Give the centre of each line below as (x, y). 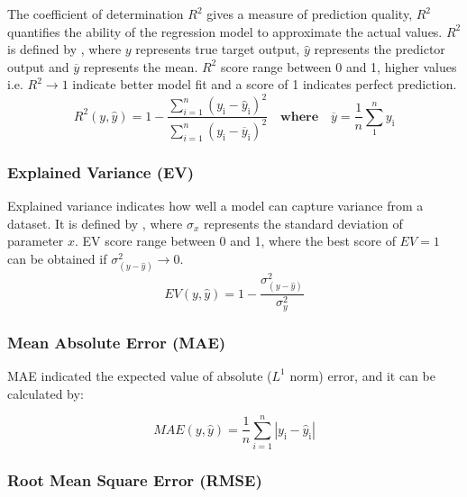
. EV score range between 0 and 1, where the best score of (235, 241)
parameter (36, 241)
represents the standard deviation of (303, 223)
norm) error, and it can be (362, 375)
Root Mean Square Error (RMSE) (135, 480)
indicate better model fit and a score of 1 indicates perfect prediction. (265, 84)
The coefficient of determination (96, 14)
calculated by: (46, 393)
